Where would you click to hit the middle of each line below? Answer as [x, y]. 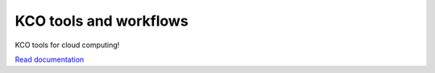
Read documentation [50, 59]
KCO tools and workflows [101, 21]
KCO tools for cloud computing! [67, 45]
